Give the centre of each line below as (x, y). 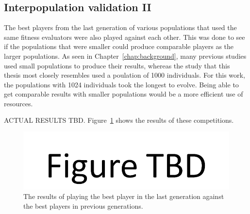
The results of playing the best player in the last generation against (124, 196)
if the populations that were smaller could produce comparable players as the (119, 46)
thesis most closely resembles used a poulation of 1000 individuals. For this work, (125, 75)
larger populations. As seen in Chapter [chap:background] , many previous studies (125, 56)
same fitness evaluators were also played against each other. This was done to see (125, 37)
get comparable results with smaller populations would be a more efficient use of (124, 94)
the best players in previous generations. (83, 206)
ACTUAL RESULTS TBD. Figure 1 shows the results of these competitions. (119, 120)
